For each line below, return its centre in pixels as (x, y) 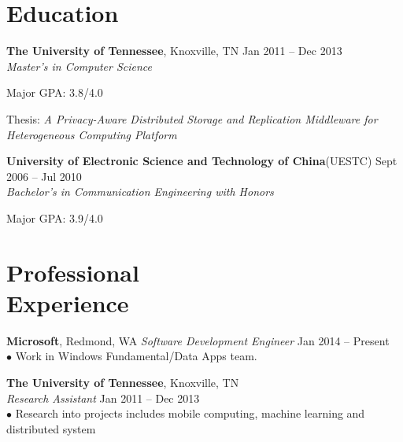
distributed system (51, 428)
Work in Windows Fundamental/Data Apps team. (136, 356)
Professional (73, 272)
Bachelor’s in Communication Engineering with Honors (140, 192)
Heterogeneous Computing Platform (92, 134)
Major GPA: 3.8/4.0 (55, 92)
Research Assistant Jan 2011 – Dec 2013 (103, 398)
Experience (68, 302)
